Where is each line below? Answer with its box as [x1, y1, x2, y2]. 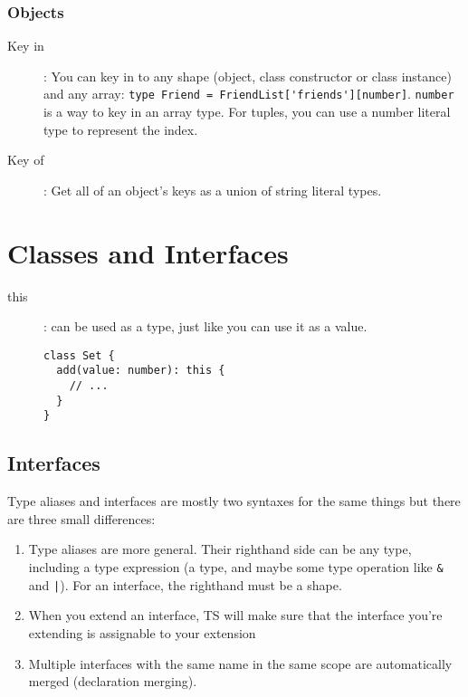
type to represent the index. [43, 119, 198, 138]
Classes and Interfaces [7, 234, 289, 271]
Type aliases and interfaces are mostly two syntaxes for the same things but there [7, 492, 461, 511]
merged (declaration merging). [28, 672, 197, 691]
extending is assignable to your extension [28, 623, 256, 642]
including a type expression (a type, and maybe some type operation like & [28, 558, 444, 577]
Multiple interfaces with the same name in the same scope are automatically [28, 654, 453, 673]
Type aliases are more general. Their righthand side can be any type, [28, 539, 412, 559]
